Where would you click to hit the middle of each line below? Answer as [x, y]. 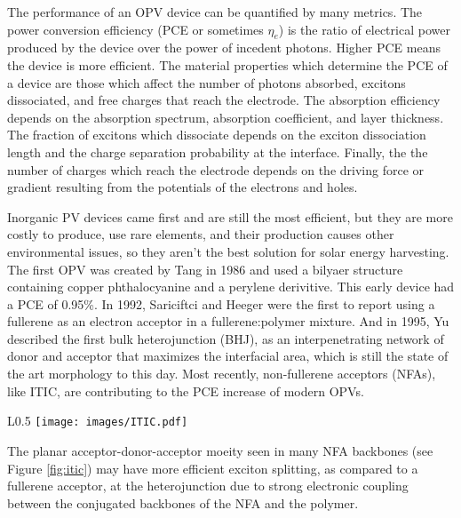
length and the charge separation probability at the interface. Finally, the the [218, 151]
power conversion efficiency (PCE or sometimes [135, 29]
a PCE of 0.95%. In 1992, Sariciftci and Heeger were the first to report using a [221, 303]
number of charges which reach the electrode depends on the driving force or [216, 169]
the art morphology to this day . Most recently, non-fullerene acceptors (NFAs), [222, 374]
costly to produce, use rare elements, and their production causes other [201, 234]
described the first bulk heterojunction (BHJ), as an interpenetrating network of [226, 338]
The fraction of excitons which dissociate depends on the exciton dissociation [217, 135]
